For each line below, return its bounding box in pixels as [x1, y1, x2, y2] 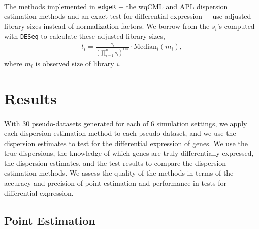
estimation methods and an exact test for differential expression [4, 11, 203, 21]
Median [134, 43, 157, 51]
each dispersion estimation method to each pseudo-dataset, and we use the [4, 128, 236, 138]
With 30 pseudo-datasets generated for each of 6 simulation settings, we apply [4, 118, 247, 128]
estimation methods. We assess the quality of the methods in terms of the [4, 167, 234, 178]
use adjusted [212, 11, 251, 21]
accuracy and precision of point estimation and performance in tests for [4, 178, 227, 188]
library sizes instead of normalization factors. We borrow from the [4, 20, 210, 31]
